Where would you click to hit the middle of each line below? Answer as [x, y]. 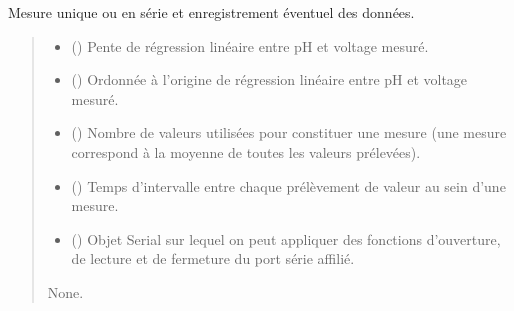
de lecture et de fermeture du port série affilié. [213, 258]
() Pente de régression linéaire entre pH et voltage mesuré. [250, 45]
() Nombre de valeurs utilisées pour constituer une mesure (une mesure [289, 132]
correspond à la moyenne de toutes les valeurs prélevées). [246, 151]
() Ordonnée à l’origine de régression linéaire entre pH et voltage [269, 79]
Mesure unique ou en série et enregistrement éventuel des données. [211, 12]
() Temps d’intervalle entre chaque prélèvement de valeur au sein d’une [288, 185]
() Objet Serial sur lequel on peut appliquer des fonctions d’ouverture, [286, 238]
